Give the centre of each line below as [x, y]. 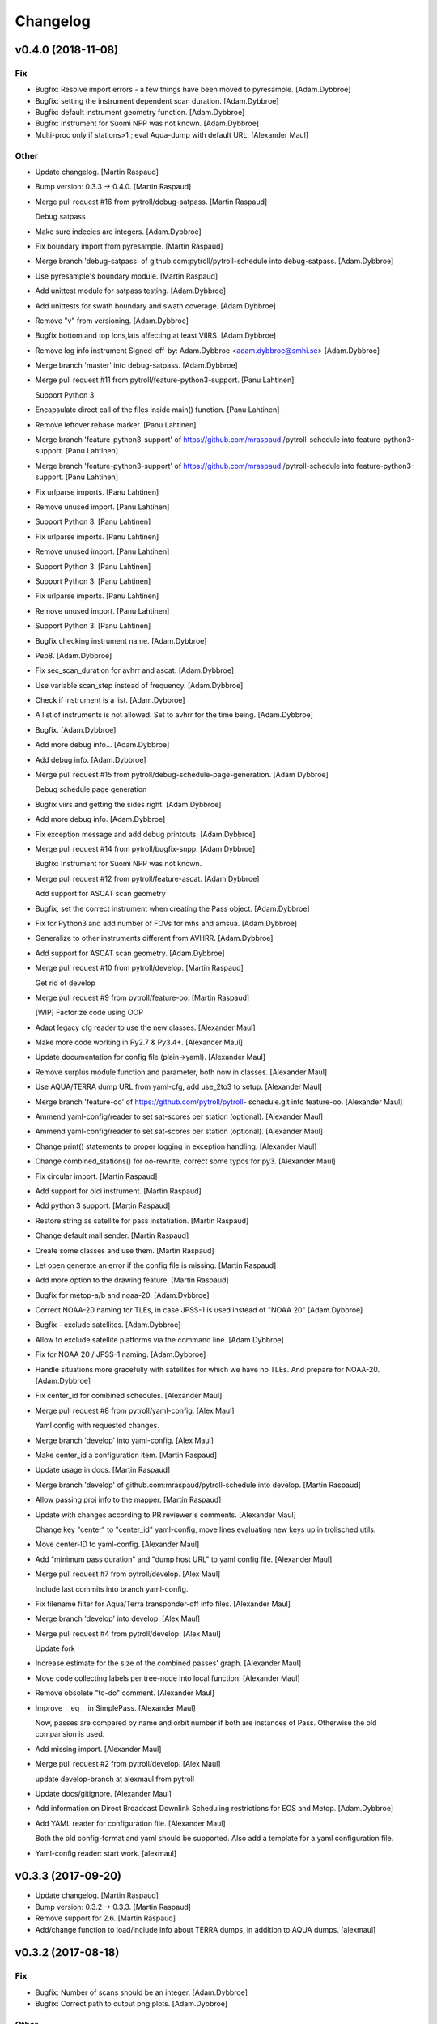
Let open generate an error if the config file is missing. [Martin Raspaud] [156, 1265]
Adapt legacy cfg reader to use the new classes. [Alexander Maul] [145, 1027]
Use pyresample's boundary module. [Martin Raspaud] [127, 276]
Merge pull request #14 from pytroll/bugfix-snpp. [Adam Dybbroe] [145, 848]
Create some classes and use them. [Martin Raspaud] [125, 1250]
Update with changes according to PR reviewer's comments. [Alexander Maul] [166, 1515]
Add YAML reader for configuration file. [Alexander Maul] [130, 1823]
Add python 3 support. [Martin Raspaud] [103, 1205]
